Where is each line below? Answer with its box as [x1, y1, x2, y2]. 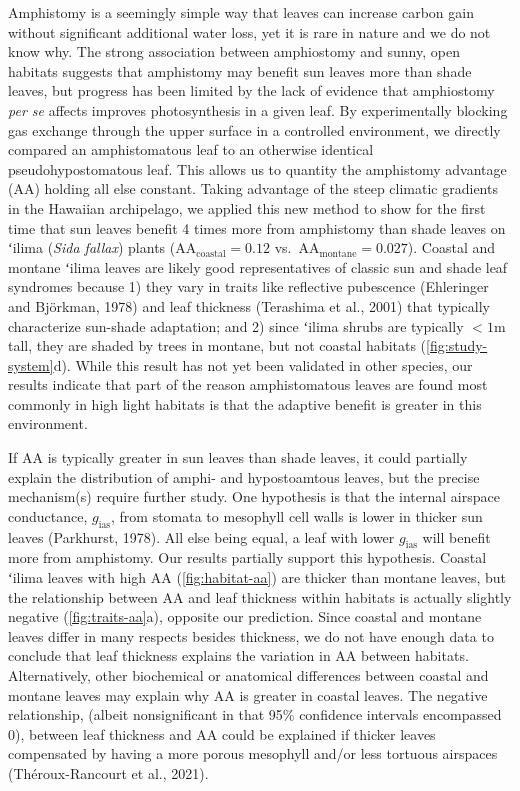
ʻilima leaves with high [8, 567, 147, 588]
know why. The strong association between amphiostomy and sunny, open [8, 41, 460, 62]
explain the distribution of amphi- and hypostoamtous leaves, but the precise [8, 466, 480, 487]
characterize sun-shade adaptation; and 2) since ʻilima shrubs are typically [8, 315, 464, 336]
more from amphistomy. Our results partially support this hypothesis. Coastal [8, 547, 487, 568]
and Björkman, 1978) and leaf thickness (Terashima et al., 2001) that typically [8, 295, 490, 316]
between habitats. [361, 645, 469, 666]
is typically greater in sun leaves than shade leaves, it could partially [47, 447, 468, 468]
